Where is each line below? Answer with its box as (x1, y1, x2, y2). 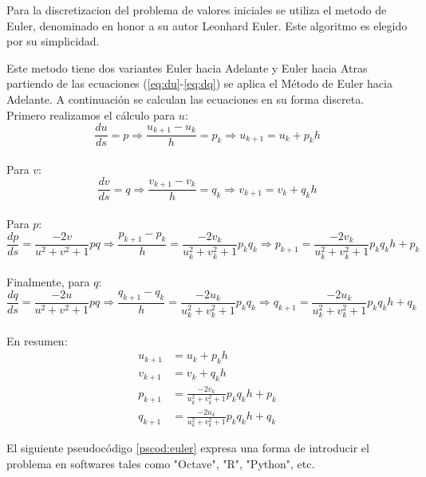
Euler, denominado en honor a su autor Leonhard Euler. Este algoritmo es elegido (6, 17, 408, 34)
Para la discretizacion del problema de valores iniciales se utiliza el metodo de (6, 2, 387, 18)
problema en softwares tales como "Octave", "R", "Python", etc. (6, 455, 315, 471)
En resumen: (6, 332, 68, 349)
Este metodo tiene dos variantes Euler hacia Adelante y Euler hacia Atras (6, 59, 368, 76)
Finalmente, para (6, 274, 90, 290)
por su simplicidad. (6, 33, 100, 49)
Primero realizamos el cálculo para (6, 106, 176, 123)
